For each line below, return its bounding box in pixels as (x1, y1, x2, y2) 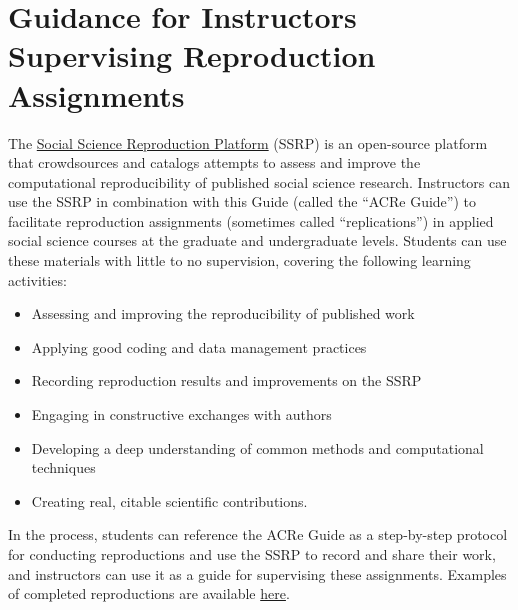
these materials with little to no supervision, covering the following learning (8, 250, 471, 271)
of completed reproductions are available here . (8, 583, 290, 604)
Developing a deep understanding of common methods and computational (31, 437, 484, 458)
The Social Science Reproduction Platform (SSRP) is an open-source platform (8, 132, 488, 153)
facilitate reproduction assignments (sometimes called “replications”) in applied (8, 210, 494, 231)
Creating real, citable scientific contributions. (31, 490, 308, 511)
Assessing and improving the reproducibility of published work (31, 303, 415, 324)
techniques (31, 457, 96, 478)
